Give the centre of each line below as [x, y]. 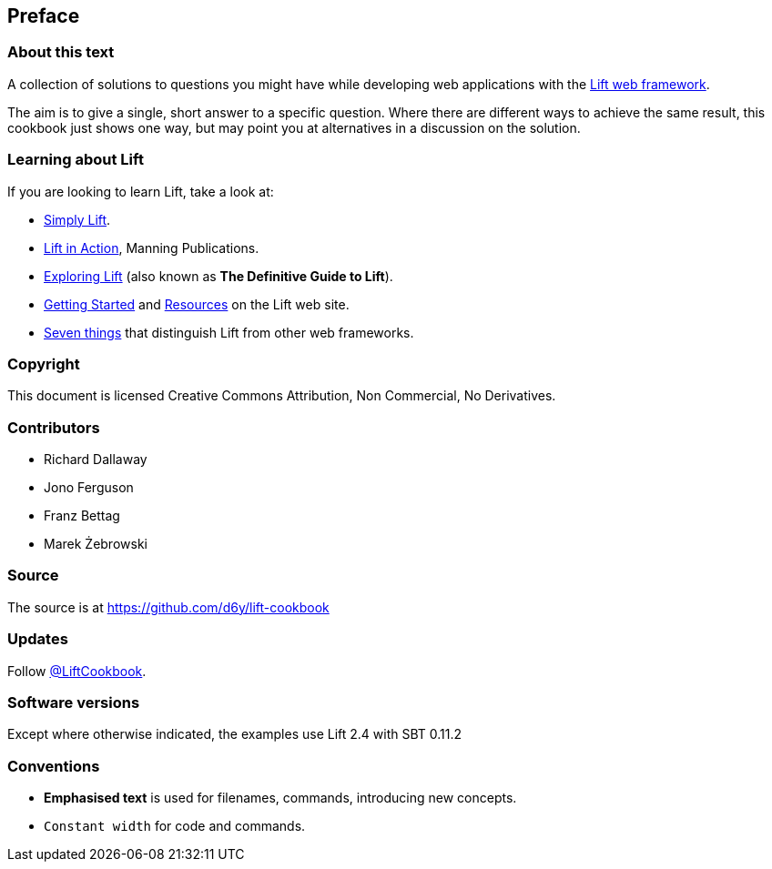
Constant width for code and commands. [175, 826]
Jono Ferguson [89, 488]
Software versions [74, 702]
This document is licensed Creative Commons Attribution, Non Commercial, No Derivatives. [282, 396]
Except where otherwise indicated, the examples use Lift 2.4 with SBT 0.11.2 [235, 734]
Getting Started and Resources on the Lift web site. [197, 304]
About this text [61, 52]
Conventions [54, 766]
